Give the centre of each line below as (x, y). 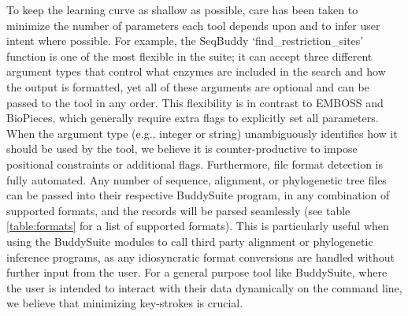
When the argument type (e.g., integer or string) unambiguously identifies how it (202, 133)
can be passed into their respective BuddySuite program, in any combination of (198, 195)
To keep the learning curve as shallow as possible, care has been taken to (182, 9)
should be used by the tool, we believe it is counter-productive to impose (182, 149)
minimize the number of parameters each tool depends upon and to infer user (193, 25)
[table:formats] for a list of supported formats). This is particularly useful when (198, 226)
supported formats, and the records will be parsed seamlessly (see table (178, 210)
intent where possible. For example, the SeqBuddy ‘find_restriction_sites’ (185, 41)
